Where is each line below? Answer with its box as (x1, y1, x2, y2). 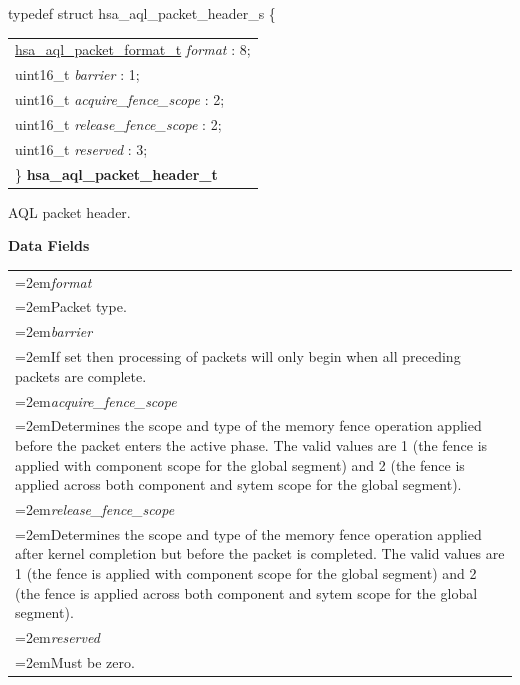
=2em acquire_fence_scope (15, 390, 177, 411)
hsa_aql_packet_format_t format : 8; (15, 39, 251, 60)
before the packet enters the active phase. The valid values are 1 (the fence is (15, 435, 488, 455)
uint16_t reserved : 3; (15, 138, 148, 159)
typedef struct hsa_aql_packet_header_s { (8, 3, 276, 23)
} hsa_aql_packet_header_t (15, 163, 218, 184)
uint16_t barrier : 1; (15, 64, 140, 85)
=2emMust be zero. (15, 651, 135, 672)
